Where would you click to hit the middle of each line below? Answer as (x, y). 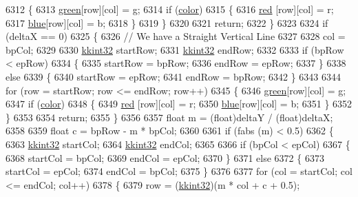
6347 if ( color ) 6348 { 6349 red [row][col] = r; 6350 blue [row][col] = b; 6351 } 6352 (179, 104)
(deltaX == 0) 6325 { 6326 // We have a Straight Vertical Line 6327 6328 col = (176, 36)
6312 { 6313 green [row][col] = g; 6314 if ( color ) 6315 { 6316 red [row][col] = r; (170, 9)
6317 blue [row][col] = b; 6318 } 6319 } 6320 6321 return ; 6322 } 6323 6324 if (167, 22)
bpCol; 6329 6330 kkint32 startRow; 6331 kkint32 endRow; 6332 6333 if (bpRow (175, 49)
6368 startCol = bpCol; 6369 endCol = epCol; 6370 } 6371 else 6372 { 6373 (165, 157)
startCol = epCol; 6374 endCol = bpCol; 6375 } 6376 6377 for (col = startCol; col (179, 171)
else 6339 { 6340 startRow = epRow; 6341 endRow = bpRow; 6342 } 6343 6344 (173, 76)
